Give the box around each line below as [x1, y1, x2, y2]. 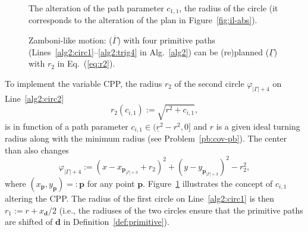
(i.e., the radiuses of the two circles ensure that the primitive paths [59, 203, 303, 216]
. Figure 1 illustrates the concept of [143, 177, 273, 189]
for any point [87, 177, 135, 189]
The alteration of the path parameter [29, 2, 164, 14]
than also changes [5, 143, 69, 156]
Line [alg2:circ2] [5, 92, 64, 104]
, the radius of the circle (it [179, 2, 278, 14]
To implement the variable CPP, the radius [5, 77, 162, 89]
